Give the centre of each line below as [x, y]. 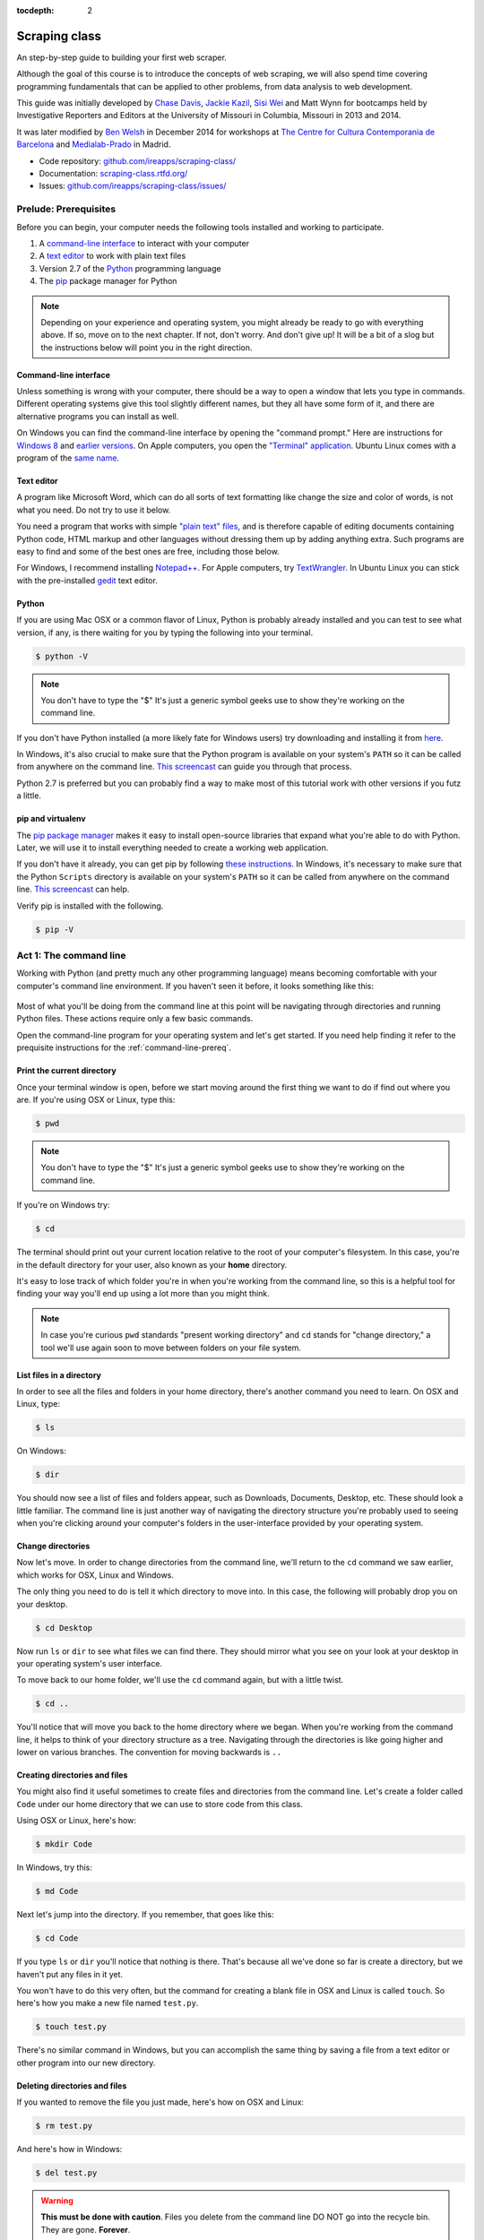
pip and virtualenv [51, 819]
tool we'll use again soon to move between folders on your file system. [171, 1348]
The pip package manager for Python [108, 281]
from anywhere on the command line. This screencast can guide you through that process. [184, 767]
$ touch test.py [71, 2027]
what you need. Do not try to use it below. [94, 510]
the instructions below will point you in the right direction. [147, 347]
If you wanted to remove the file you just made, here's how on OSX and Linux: [160, 2102]
